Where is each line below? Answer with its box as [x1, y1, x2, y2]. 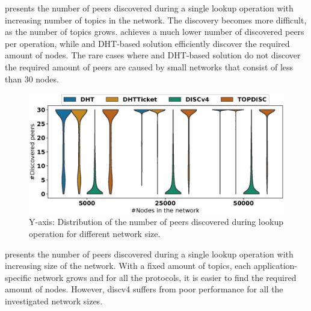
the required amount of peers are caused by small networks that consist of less [5, 60, 294, 73]
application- [253, 259, 298, 272]
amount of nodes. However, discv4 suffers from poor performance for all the [5, 283, 283, 295]
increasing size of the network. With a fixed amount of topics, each [5, 259, 251, 272]
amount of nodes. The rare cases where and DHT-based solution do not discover [5, 49, 301, 61]
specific [5, 271, 32, 283]
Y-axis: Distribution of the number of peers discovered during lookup [29, 215, 284, 228]
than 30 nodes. [5, 72, 59, 85]
